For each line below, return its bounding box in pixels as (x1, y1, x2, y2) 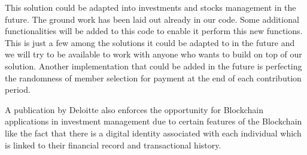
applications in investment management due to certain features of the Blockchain (5, 115, 302, 127)
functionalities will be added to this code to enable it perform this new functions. (5, 25, 303, 37)
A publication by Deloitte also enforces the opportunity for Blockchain (5, 103, 263, 116)
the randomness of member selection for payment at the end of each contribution (5, 71, 302, 84)
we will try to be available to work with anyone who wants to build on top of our (5, 48, 302, 60)
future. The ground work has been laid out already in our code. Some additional (5, 13, 299, 25)
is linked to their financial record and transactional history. (5, 138, 221, 151)
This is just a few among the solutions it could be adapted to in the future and (5, 36, 295, 48)
